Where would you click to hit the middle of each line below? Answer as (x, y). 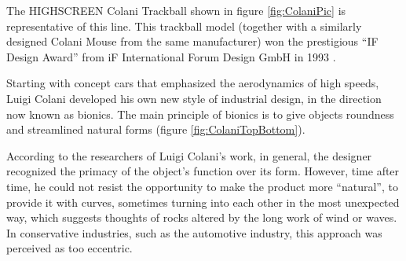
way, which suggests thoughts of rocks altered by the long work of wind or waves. (202, 217)
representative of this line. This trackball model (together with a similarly (184, 26)
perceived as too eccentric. (69, 248)
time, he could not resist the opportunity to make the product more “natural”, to (202, 186)
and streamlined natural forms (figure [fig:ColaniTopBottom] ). (156, 129)
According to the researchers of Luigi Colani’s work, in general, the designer (189, 155)
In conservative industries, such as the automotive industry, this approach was (194, 232)
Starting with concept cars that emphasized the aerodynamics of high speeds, (193, 83)
